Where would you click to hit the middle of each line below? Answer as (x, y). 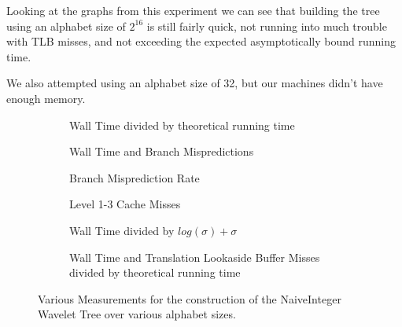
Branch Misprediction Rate (135, 177)
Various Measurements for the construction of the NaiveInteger (190, 298)
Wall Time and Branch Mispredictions (162, 151)
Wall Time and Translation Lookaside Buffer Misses (195, 257)
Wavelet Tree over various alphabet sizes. (137, 314)
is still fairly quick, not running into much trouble (267, 26)
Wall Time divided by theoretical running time (182, 125)
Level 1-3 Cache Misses (125, 204)
